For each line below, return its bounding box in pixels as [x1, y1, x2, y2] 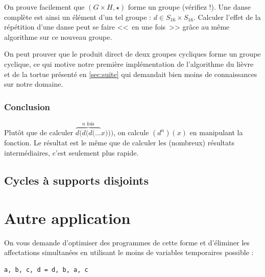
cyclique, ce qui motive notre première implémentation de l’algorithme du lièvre [4, 58, 254, 69]
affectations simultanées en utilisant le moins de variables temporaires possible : [4, 247, 254, 258]
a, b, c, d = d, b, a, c [4, 266, 88, 273]
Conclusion [4, 100, 50, 113]
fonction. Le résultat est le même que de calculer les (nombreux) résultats [4, 137, 235, 148]
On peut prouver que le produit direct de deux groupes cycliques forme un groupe [4, 48, 261, 59]
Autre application [4, 207, 131, 228]
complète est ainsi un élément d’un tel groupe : [4, 11, 151, 22]
